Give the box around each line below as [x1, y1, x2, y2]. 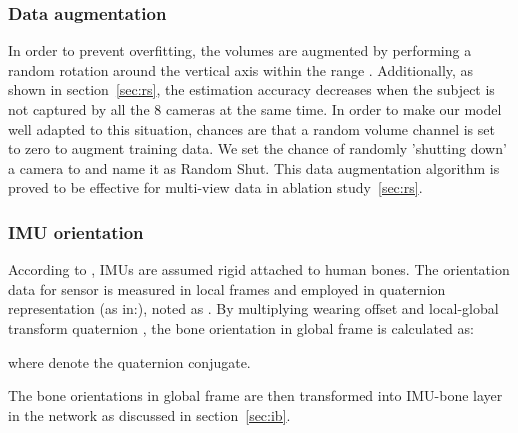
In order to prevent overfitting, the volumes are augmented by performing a [8, 40, 472, 61]
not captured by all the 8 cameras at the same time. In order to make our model [8, 99, 502, 119]
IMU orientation [8, 219, 144, 244]
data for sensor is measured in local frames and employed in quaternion [8, 278, 446, 299]
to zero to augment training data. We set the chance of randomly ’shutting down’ [8, 138, 507, 159]
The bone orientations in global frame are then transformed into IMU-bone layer [8, 385, 503, 406]
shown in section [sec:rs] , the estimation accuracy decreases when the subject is [8, 79, 495, 100]
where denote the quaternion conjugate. [8, 351, 251, 372]
